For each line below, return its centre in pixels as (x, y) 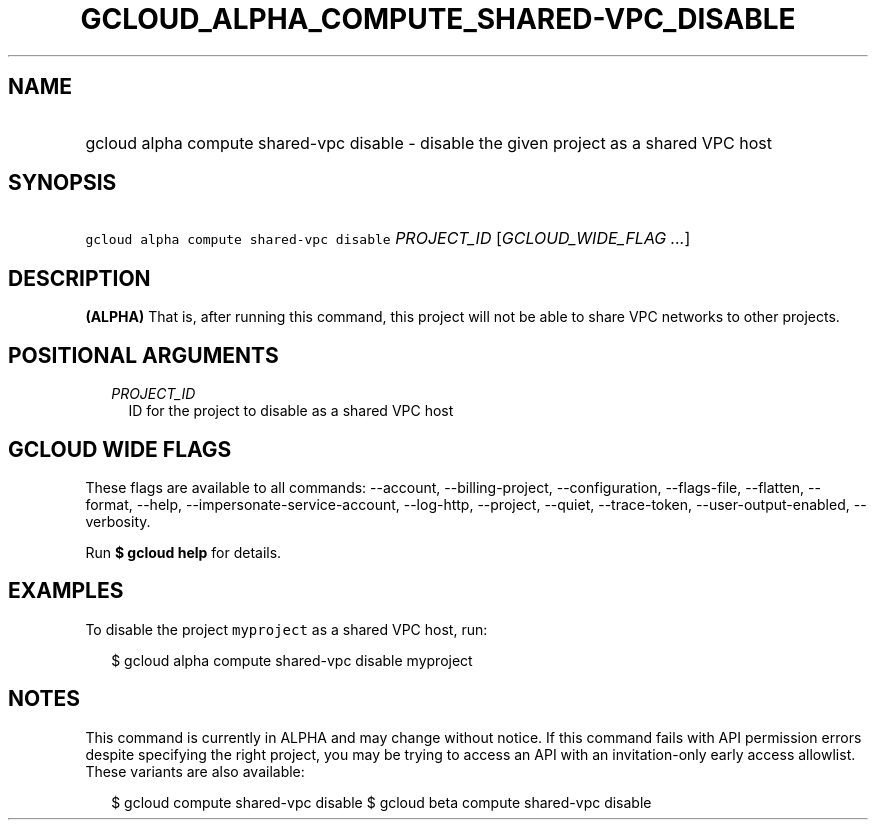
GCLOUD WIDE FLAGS (120, 449)
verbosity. (118, 521)
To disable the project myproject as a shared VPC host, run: (286, 629)
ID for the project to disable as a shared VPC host (291, 411)
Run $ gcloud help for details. (183, 552)
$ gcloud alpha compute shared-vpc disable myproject (292, 660)
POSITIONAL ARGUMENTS (143, 355)
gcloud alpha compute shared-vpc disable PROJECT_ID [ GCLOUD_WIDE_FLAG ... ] (388, 238)
